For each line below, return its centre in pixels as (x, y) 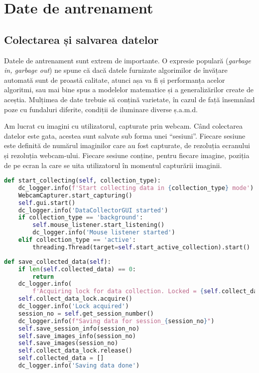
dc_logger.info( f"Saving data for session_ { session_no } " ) (116, 321)
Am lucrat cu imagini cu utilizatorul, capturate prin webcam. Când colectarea (123, 126)
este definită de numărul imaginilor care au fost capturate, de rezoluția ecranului (127, 145)
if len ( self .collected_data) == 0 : (77, 269)
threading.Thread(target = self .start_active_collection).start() (141, 247)
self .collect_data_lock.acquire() (75, 299)
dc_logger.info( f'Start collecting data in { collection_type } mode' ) (136, 188)
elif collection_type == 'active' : (77, 240)
